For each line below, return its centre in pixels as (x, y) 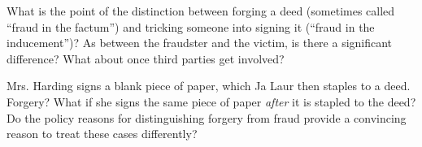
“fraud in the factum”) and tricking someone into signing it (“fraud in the (191, 26)
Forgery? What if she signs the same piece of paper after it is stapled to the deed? (211, 101)
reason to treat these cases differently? (102, 134)
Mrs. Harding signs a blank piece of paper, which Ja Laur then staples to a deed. (209, 86)
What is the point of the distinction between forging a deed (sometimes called (201, 11)
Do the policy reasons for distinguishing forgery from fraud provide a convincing (207, 117)
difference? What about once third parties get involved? (146, 58)
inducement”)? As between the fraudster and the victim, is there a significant (200, 43)
